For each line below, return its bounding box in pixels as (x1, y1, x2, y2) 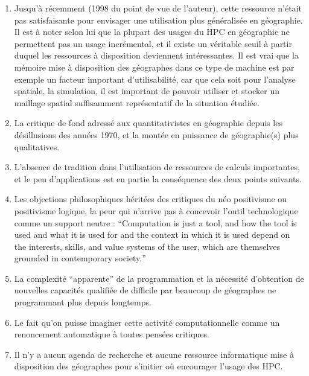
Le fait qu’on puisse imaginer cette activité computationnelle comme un (14, 316, 280, 328)
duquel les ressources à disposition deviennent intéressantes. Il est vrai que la (14, 49, 299, 62)
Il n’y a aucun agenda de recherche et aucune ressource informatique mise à (14, 348, 294, 360)
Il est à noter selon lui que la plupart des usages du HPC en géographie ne (14, 25, 290, 38)
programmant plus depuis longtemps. (14, 296, 151, 308)
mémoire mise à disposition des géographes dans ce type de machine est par (14, 60, 295, 73)
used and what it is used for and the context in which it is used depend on (14, 228, 290, 241)
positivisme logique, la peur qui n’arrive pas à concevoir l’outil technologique (14, 204, 298, 217)
